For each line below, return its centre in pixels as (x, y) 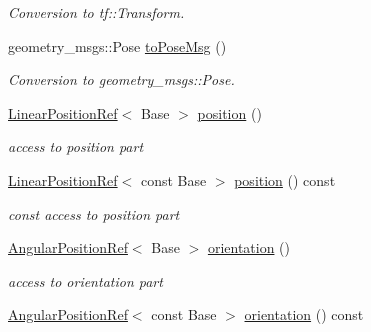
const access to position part (94, 213)
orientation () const (304, 314)
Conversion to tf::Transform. (96, 12)
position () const (285, 179)
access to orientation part (85, 280)
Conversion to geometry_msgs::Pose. (121, 79)
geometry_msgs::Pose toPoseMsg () (117, 45)
